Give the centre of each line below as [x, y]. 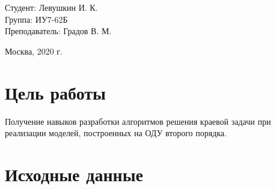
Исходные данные [74, 174]
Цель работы [55, 92]
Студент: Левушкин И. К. [51, 7]
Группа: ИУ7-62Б [36, 19]
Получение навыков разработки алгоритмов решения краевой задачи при [138, 121]
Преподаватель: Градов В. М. [58, 31]
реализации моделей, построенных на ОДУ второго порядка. [116, 133]
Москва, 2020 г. [34, 51]
